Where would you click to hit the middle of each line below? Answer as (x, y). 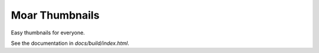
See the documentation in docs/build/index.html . (70, 43)
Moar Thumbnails (55, 15)
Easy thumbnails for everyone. (48, 33)
